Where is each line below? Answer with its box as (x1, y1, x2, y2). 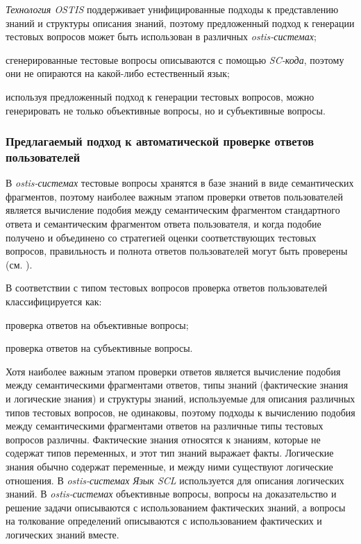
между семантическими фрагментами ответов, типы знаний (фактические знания (6, 377, 349, 392)
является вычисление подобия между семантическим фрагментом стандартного (6, 203, 340, 217)
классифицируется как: (6, 294, 102, 309)
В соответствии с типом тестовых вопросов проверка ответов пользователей (6, 280, 328, 295)
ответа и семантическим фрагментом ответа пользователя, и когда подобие (6, 216, 321, 231)
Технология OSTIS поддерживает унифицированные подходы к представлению (6, 2, 339, 16)
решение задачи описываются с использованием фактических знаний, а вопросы (6, 500, 346, 514)
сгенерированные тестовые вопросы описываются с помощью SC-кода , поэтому (6, 52, 344, 67)
